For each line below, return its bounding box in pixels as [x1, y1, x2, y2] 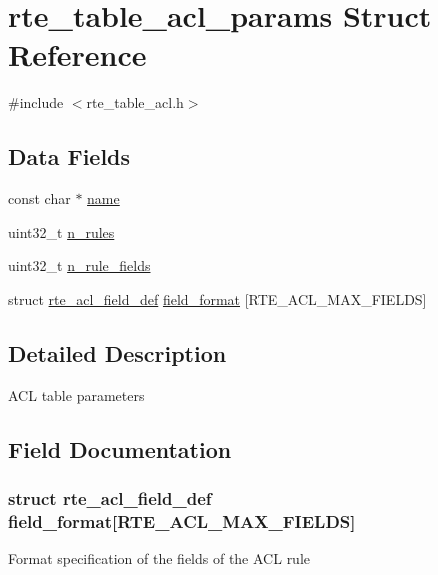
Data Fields [8, 141, 131, 172]
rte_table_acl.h [86, 92, 184, 113]
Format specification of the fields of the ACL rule [8, 548, 311, 569]
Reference [8, 34, 147, 75]
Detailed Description [8, 337, 227, 368]
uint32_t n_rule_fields [8, 255, 151, 276]
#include [8, 92, 64, 113]
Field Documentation [8, 433, 232, 464]
